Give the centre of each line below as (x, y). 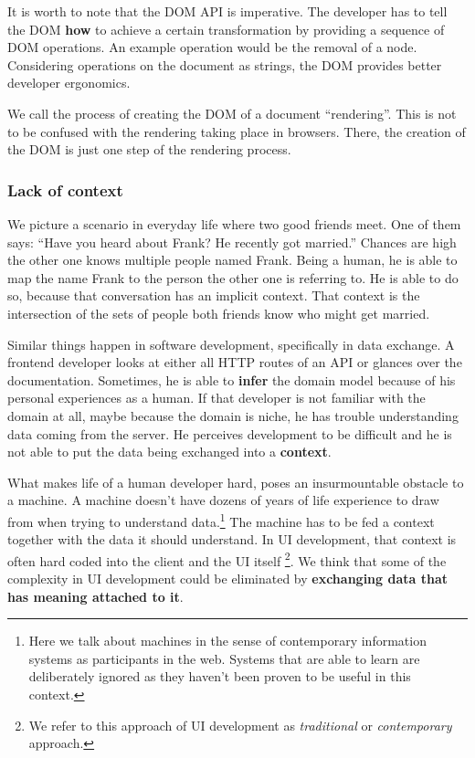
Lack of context (65, 189)
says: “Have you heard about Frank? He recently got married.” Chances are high (232, 242)
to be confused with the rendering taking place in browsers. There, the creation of (237, 131)
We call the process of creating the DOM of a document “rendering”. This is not (232, 113)
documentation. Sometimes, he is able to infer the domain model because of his (232, 379)
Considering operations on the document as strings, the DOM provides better (225, 64)
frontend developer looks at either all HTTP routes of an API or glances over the (235, 362)
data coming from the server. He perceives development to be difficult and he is (230, 433)
